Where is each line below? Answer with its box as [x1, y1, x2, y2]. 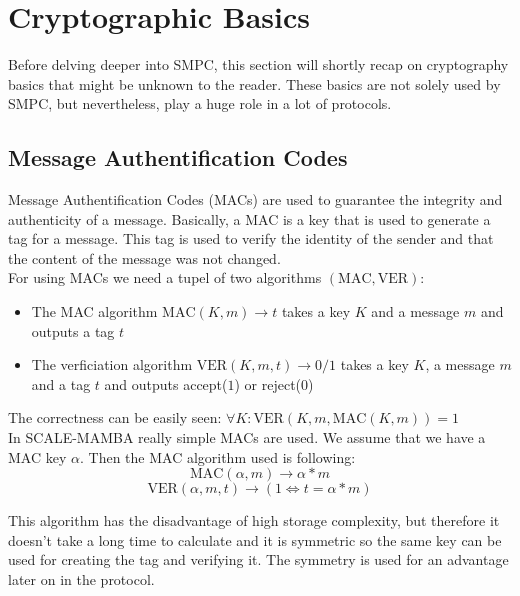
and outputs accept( [104, 373, 228, 394]
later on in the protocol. [8, 569, 155, 590]
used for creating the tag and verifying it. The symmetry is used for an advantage [8, 549, 509, 570]
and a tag [31, 373, 91, 394]
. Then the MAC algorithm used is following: [79, 446, 356, 467]
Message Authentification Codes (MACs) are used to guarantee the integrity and [8, 189, 503, 210]
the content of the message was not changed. [8, 247, 281, 268]
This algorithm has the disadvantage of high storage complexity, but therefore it [8, 510, 500, 531]
